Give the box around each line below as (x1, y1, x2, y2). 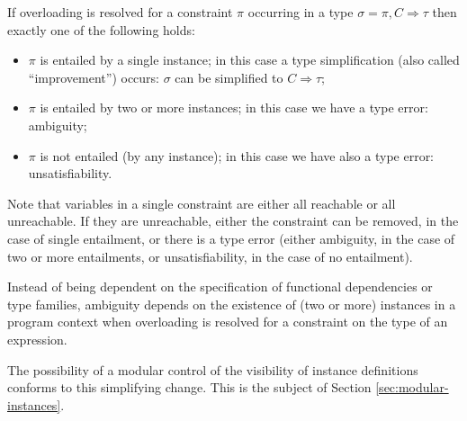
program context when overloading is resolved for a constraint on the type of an (7, 312, 448, 331)
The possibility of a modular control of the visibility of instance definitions (7, 360, 418, 379)
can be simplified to (175, 67, 283, 86)
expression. (7, 329, 67, 348)
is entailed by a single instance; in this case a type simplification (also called (40, 50, 460, 69)
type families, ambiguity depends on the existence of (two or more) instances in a (7, 294, 456, 313)
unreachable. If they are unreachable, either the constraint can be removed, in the (7, 211, 459, 230)
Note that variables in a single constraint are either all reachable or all (7, 193, 396, 212)
